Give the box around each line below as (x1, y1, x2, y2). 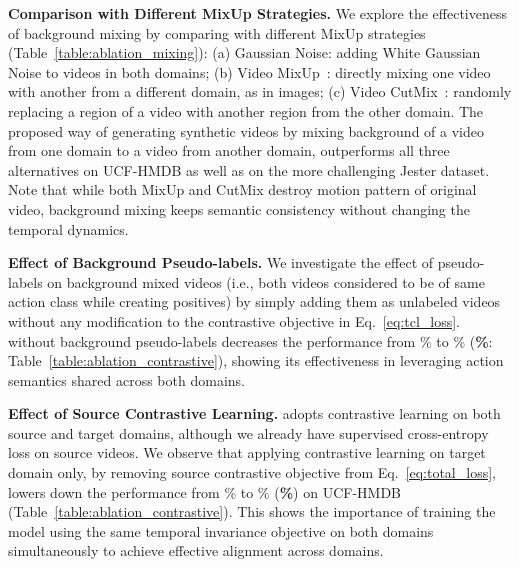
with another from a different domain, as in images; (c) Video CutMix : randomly (8, 81, 512, 102)
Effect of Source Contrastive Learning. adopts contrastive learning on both (8, 403, 501, 424)
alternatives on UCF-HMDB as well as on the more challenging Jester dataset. (8, 159, 490, 180)
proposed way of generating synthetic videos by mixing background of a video (8, 120, 484, 141)
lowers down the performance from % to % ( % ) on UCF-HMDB (8, 481, 401, 502)
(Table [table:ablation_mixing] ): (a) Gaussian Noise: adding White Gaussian (8, 42, 481, 63)
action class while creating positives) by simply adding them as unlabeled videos (8, 291, 501, 312)
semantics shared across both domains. (8, 369, 245, 390)
